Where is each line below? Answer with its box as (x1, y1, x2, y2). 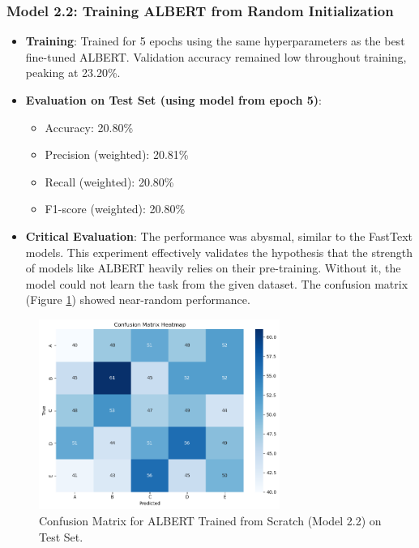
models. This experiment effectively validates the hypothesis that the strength (25, 243, 413, 260)
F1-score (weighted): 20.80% (45, 200, 186, 217)
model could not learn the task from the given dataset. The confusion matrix (25, 275, 408, 292)
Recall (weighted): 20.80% (45, 173, 174, 190)
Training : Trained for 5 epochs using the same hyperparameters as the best (25, 32, 405, 49)
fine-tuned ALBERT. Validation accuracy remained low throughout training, (25, 48, 407, 65)
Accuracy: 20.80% (45, 118, 134, 135)
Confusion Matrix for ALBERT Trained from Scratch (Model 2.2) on (39, 512, 382, 529)
